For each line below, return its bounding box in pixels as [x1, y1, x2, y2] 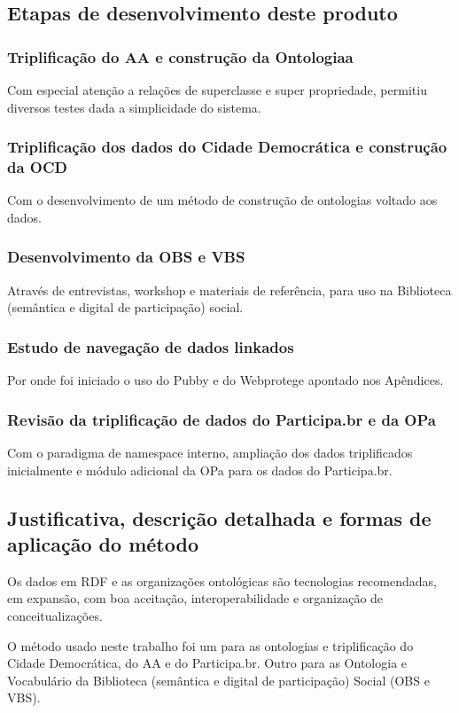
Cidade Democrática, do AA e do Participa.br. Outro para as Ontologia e [7, 654, 408, 672]
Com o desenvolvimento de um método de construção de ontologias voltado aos [7, 191, 438, 209]
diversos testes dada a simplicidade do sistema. [7, 98, 261, 116]
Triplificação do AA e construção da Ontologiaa [7, 45, 354, 67]
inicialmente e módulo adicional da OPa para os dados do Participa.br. [7, 460, 393, 479]
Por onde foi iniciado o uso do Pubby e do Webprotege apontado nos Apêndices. [7, 371, 444, 389]
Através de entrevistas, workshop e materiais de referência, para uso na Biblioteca [7, 280, 452, 299]
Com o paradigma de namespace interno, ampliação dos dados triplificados [7, 443, 413, 461]
